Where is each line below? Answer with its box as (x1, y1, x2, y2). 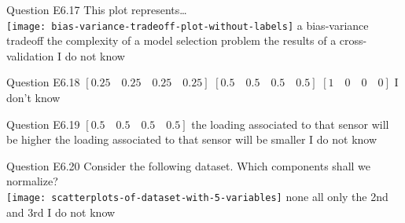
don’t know (6, 90, 61, 106)
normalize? (6, 173, 58, 189)
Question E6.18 (6, 74, 80, 90)
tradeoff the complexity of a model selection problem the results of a (6, 32, 337, 49)
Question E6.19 (6, 115, 80, 132)
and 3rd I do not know (6, 203, 116, 220)
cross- (339, 32, 367, 49)
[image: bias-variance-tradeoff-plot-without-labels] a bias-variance (6, 16, 369, 33)
